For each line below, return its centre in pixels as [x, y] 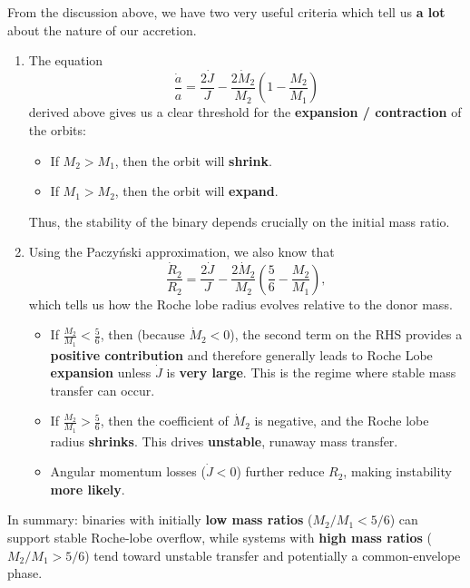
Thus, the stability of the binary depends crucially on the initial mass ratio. [239, 221]
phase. [25, 573]
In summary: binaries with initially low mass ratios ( [160, 519]
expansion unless [101, 372]
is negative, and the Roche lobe [342, 421]
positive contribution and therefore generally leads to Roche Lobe [241, 354]
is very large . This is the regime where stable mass [311, 372]
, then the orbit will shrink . [193, 160]
